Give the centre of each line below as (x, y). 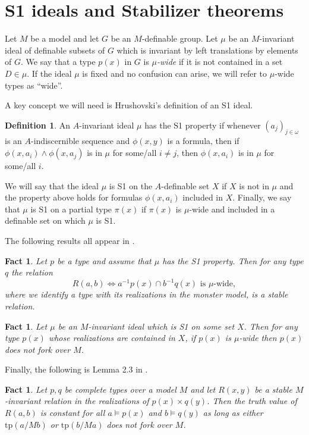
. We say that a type (58, 62)
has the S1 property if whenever (203, 125)
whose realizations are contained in (112, 338)
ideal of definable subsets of (55, 50)
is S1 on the (131, 185)
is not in (254, 185)
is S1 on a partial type (71, 209)
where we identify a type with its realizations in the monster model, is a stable (146, 294)
